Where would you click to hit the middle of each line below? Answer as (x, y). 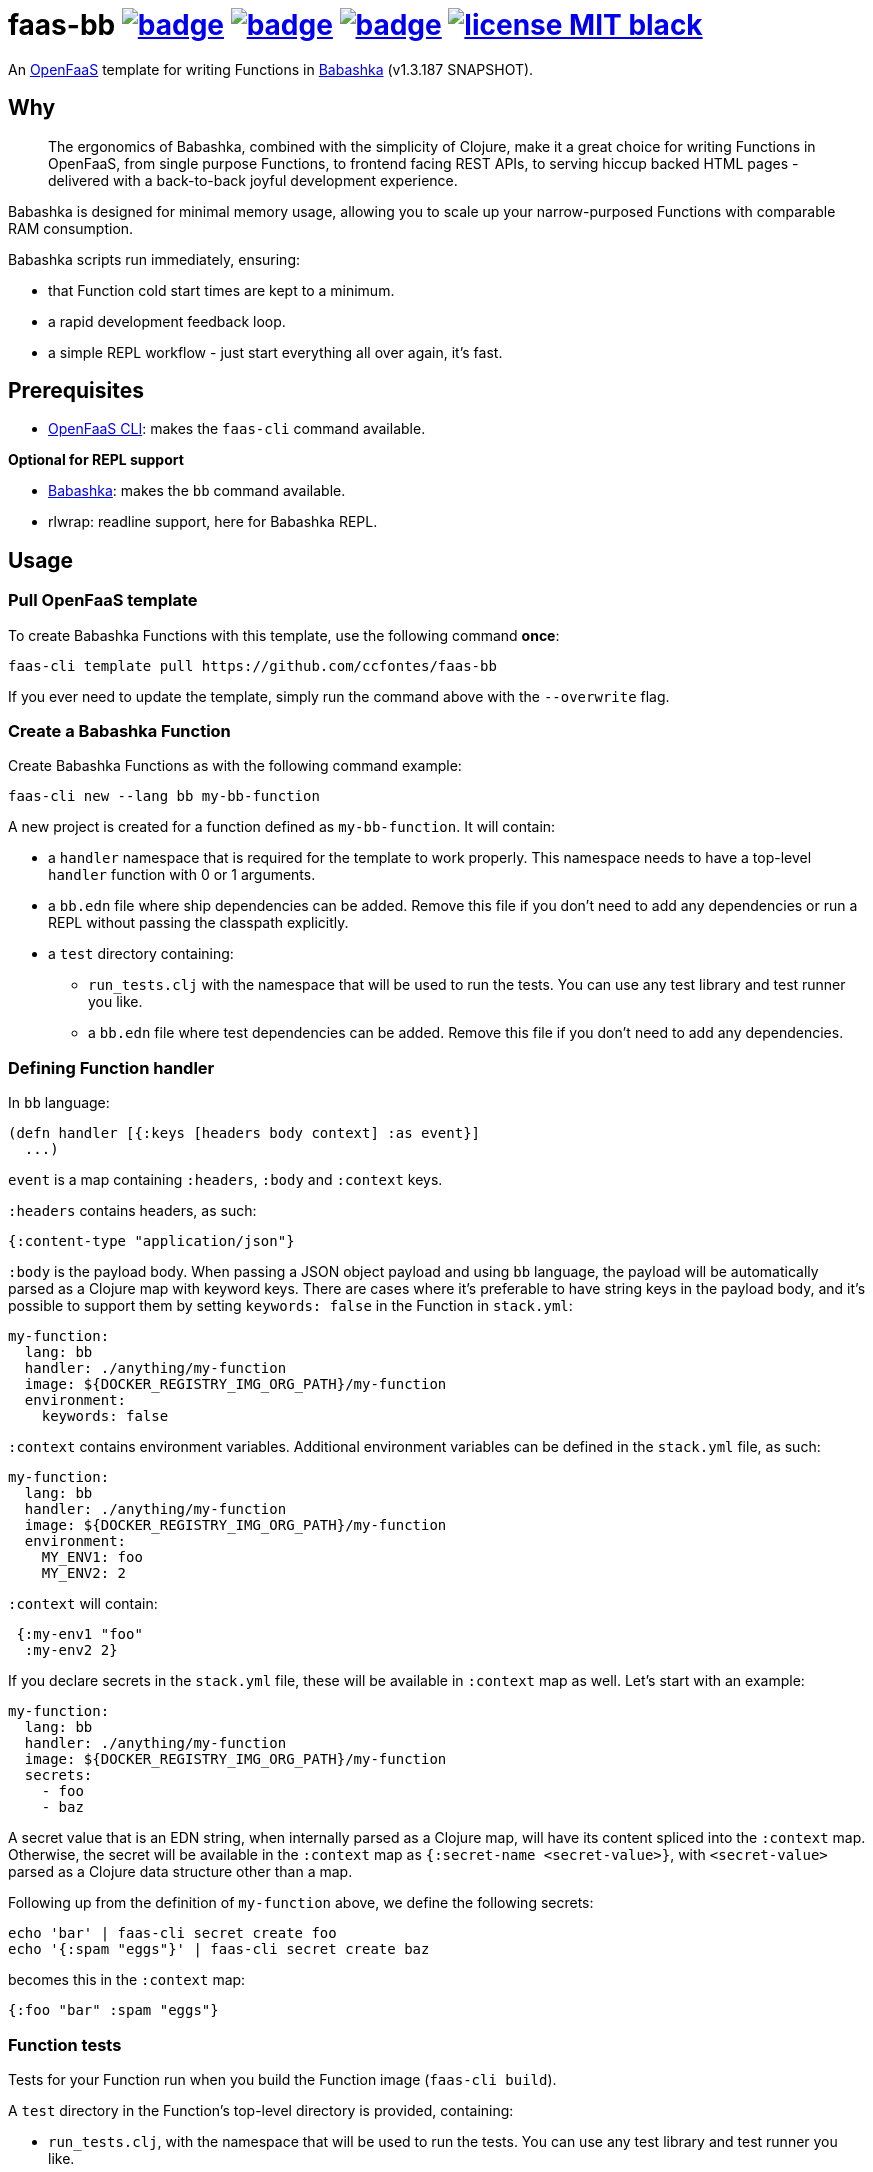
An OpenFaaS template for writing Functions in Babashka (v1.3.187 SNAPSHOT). (271, 69)
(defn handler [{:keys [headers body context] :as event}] (244, 1133)
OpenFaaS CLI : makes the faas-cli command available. (237, 429)
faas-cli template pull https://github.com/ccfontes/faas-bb (252, 665)
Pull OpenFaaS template (103, 600)
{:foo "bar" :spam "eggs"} (113, 2010)
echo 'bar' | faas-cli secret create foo (172, 1933)
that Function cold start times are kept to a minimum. (221, 290)
